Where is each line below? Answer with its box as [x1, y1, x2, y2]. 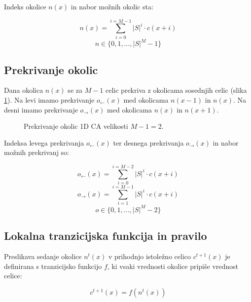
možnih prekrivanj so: [4, 147, 70, 157]
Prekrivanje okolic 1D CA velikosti [24, 121, 128, 131]
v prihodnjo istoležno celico [108, 251, 191, 261]
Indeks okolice [4, 1, 46, 11]
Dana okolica [4, 85, 43, 95]
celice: [4, 270, 22, 281]
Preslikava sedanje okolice [4, 251, 82, 261]
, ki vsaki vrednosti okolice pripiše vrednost [107, 261, 239, 271]
